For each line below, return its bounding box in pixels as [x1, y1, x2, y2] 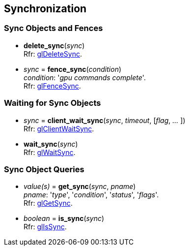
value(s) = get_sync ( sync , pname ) [24, 182, 136, 191]
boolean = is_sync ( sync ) [24, 214, 105, 223]
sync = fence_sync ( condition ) [24, 64, 122, 73]
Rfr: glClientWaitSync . [24, 124, 94, 133]
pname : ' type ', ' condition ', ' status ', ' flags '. [24, 190, 159, 199]
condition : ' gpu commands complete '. [24, 73, 146, 82]
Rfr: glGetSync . [24, 199, 73, 208]
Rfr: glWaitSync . [24, 148, 76, 156]
